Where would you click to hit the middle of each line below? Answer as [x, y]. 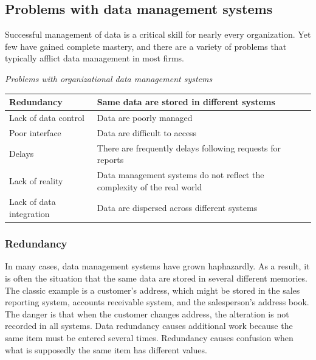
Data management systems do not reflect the [180, 175]
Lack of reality [36, 180]
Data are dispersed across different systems [177, 208]
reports [110, 160]
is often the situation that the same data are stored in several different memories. [156, 278]
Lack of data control [47, 117]
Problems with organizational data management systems [109, 78]
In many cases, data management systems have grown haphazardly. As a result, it [157, 266]
